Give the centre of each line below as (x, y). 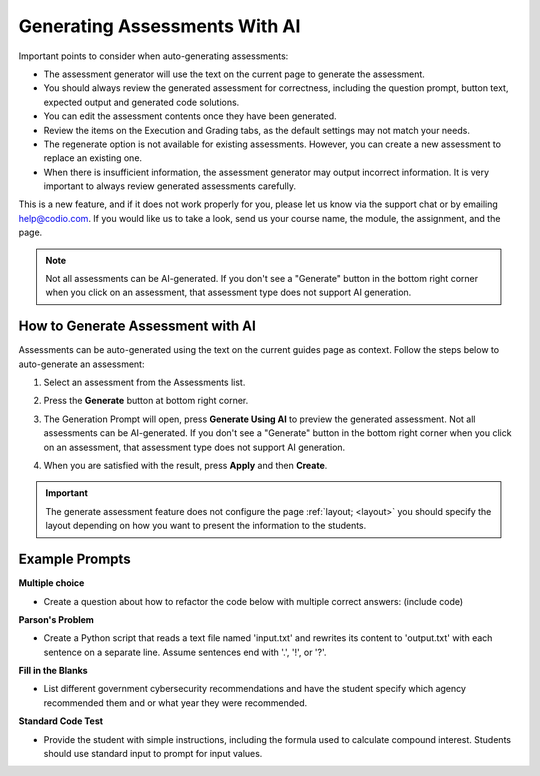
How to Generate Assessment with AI (137, 326)
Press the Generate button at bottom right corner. (146, 401)
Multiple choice (51, 583)
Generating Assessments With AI (159, 26)
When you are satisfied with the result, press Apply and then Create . (185, 466)
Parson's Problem (56, 619)
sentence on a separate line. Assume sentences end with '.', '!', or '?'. (185, 652)
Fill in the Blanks (53, 671)
